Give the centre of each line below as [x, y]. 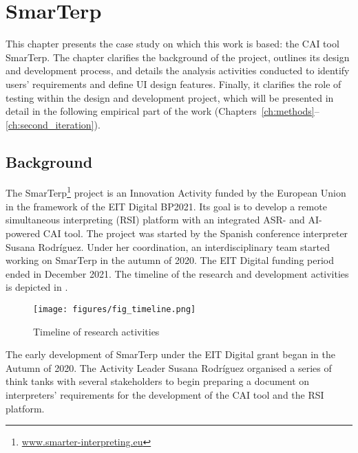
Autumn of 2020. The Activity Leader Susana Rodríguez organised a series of [169, 367]
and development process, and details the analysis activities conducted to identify [178, 70]
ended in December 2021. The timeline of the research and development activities [177, 273]
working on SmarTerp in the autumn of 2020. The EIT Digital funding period [170, 260]
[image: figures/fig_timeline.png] [115, 309]
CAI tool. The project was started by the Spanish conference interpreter [196, 233]
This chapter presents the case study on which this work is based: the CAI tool [172, 44]
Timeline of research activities [96, 331]
